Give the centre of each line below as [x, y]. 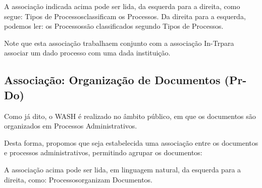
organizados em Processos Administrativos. [71, 126]
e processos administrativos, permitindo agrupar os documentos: [103, 152]
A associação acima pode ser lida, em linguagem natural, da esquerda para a [123, 169]
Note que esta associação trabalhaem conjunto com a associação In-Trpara [119, 43]
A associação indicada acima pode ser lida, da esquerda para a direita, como [122, 6]
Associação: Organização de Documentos [112, 80]
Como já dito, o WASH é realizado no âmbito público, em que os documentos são [130, 116]
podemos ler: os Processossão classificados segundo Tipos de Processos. [114, 26]
